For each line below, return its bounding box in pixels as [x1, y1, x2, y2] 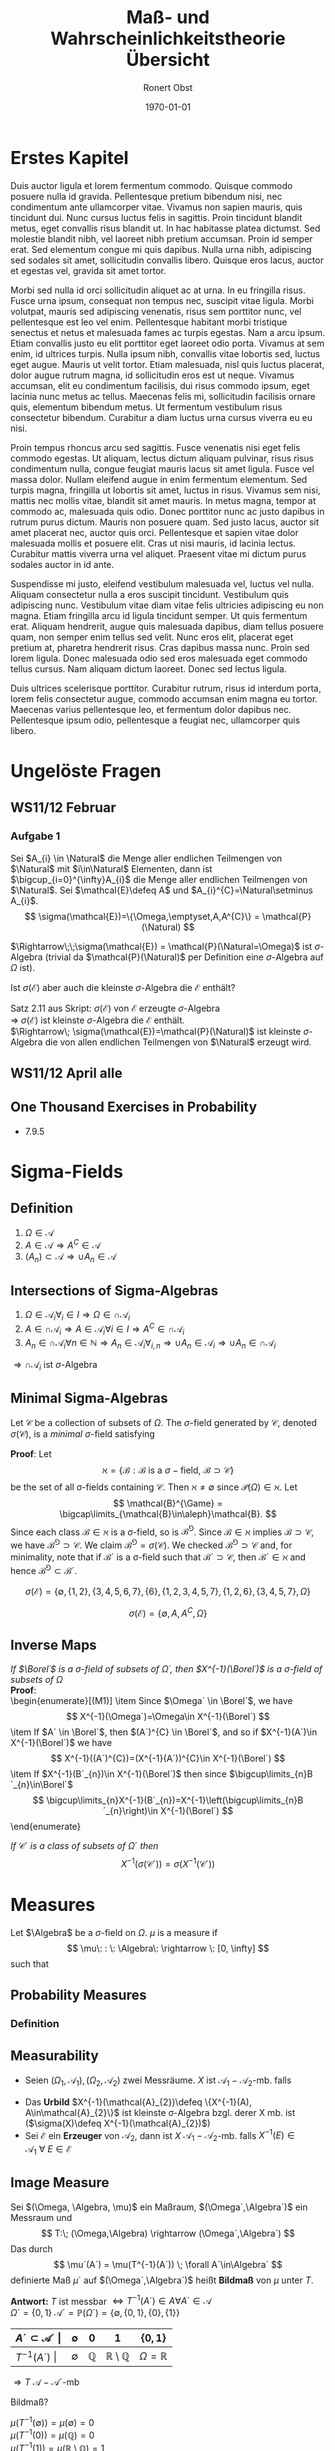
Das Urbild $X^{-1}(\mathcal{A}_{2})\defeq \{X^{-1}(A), [24, 2096, 252, 2108]
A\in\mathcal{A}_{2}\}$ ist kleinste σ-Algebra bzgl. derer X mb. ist [24, 2106, 296, 2118]
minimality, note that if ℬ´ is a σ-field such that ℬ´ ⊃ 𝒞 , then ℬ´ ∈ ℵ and [10, 1551, 307, 1563]
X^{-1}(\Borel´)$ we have [10, 1737, 113, 1749]
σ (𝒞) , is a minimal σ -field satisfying [10, 1427, 155, 1440]
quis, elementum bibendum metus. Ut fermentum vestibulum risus [10, 401, 283, 413]
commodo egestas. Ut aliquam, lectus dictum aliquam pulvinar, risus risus [10, 452, 314, 464]
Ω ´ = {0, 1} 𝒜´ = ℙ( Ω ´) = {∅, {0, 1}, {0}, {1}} [10, 2307, 180, 2319]
